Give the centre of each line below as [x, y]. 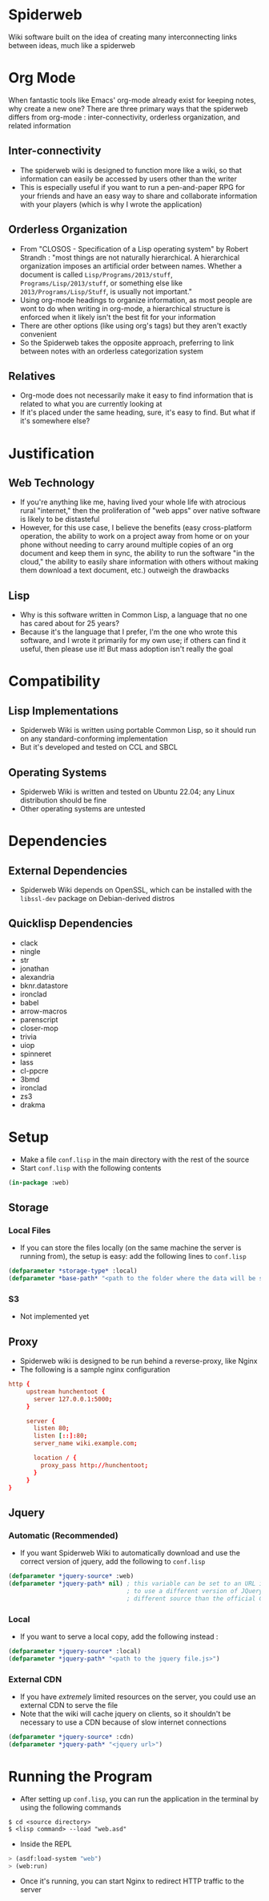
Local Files [30, 1230]
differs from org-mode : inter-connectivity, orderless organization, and [124, 117]
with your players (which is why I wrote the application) [111, 204]
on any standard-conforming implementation [94, 738]
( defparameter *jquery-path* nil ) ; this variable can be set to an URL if [137, 1584]
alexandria [37, 977]
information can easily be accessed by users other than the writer [128, 179]
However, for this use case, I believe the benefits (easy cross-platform [136, 528]
